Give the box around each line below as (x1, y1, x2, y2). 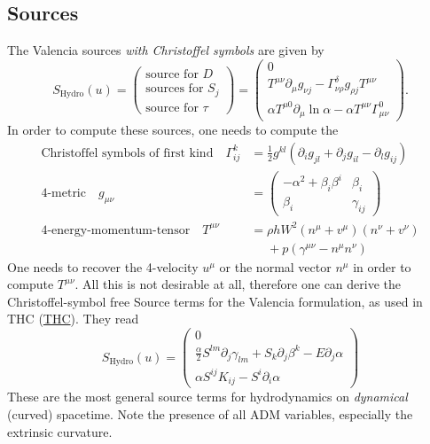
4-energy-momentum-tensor (41, 223, 191, 237)
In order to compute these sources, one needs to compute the (7, 121, 339, 139)
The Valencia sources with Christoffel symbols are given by (7, 41, 324, 59)
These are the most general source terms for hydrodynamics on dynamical (7, 387, 408, 406)
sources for (145, 82, 204, 96)
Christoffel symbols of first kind (41, 146, 214, 160)
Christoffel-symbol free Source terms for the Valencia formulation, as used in (7, 292, 423, 310)
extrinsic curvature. (7, 422, 113, 440)
